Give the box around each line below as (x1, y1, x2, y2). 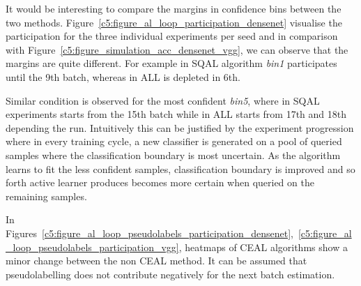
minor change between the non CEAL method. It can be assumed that (6, 253, 307, 268)
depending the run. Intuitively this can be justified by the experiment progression (6, 120, 354, 135)
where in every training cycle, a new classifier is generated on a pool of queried (6, 134, 342, 149)
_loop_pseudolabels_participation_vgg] (6, 239, 179, 254)
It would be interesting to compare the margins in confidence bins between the (6, 1, 341, 15)
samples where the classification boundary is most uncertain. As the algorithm (6, 147, 341, 162)
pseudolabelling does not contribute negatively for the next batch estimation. (6, 266, 335, 281)
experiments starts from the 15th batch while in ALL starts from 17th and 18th (6, 107, 347, 121)
